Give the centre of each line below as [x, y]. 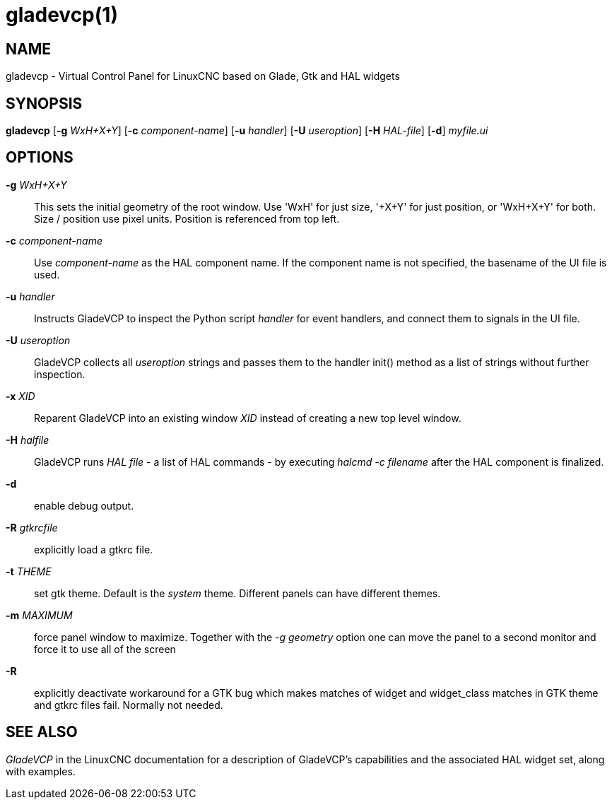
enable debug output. [84, 505]
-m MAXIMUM [39, 615]
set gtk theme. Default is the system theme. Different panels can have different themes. [237, 593]
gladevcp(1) [62, 15]
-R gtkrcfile [32, 527]
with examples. [41, 771]
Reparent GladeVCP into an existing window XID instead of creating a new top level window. [248, 418]
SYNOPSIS [44, 103]
